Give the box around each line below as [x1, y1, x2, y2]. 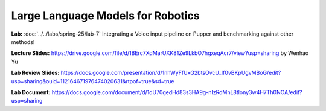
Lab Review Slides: [11, 69, 60, 77]
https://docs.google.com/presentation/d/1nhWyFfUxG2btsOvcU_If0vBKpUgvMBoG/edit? [60, 69, 281, 77]
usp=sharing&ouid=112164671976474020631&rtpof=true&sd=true [11, 77, 174, 84]
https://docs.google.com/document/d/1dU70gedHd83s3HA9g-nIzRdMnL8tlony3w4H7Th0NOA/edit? [51, 88, 302, 96]
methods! [11, 38, 35, 45]
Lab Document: [11, 88, 51, 96]
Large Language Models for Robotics [11, 9, 200, 22]
